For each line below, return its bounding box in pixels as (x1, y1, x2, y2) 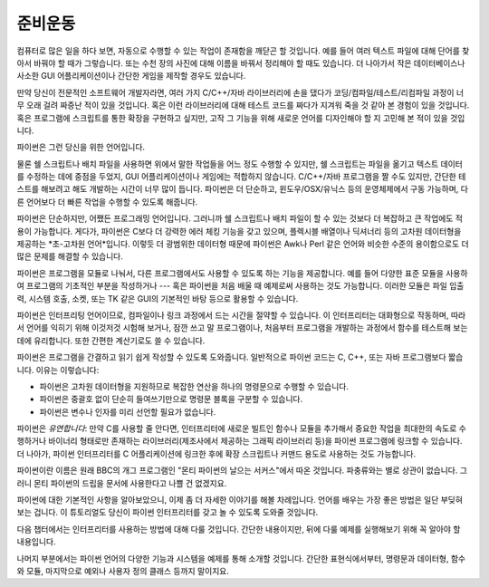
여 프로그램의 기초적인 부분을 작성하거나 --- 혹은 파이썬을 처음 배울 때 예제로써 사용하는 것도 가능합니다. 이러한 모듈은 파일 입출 (16, 281, 465, 292)
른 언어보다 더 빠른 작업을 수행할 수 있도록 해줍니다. (16, 196, 198, 207)
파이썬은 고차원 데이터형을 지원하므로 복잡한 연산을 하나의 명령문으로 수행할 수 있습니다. (39, 380, 349, 391)
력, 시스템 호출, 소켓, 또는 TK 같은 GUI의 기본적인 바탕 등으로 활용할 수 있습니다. (16, 293, 299, 303)
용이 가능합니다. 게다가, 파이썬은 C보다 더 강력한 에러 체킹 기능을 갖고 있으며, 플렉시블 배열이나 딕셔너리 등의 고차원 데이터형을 (16, 226, 462, 236)
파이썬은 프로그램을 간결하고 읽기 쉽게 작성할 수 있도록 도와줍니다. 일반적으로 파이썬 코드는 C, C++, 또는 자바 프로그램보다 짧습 (16, 351, 464, 362)
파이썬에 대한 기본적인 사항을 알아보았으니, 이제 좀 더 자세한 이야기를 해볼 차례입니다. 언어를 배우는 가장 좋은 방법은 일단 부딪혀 (16, 495, 464, 505)
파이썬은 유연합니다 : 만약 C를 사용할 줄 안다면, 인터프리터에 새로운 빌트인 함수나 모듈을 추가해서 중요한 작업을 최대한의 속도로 (16, 423, 457, 434)
